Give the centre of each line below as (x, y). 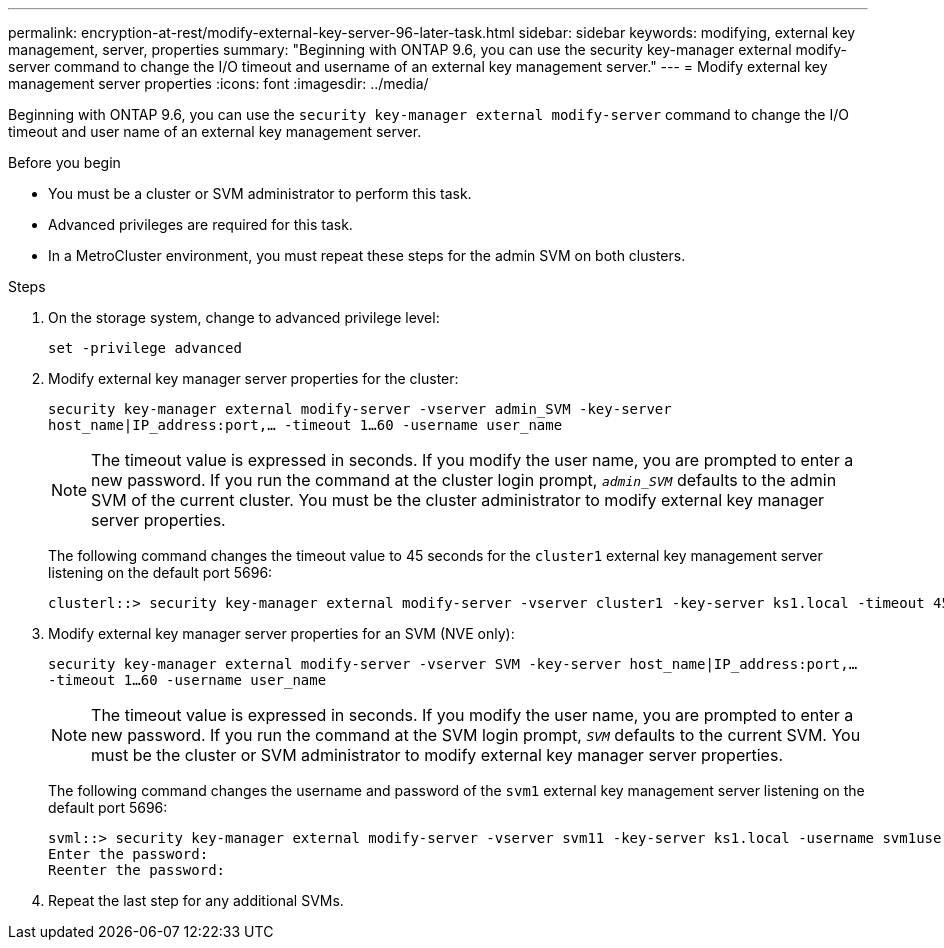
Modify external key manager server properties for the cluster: (253, 378)
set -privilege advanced (145, 348)
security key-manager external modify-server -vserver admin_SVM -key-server (360, 409)
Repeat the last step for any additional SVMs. (196, 900)
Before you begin (64, 162)
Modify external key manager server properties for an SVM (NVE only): (281, 633)
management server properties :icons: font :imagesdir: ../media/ (218, 83)
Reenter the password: (137, 870)
